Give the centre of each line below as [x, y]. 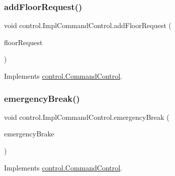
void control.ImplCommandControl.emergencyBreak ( [87, 117]
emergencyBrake [29, 134]
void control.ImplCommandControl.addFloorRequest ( [88, 25]
